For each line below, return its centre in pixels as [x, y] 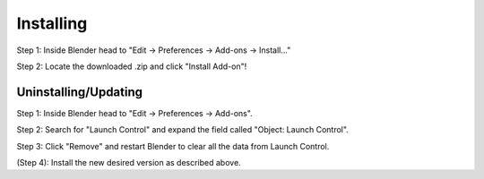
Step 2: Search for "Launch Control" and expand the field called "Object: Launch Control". [182, 130]
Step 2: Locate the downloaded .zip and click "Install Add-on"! [132, 66]
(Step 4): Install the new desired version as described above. [129, 163]
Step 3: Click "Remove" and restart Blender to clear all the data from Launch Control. [173, 146]
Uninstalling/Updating [80, 92]
